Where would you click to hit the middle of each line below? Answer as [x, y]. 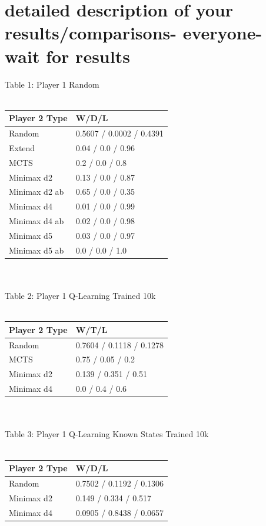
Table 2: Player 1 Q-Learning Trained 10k [80, 296]
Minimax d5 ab [36, 250]
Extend [22, 147]
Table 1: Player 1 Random [52, 84]
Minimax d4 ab [36, 221]
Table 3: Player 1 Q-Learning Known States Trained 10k [107, 434]
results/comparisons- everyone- [134, 33]
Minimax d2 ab [36, 192]
